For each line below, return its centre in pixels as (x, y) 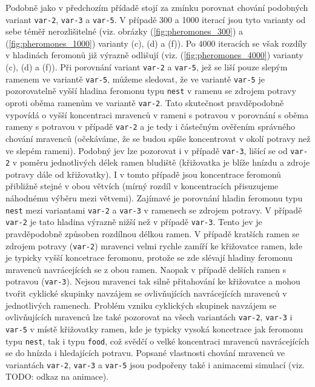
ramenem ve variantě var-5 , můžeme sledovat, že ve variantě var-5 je (135, 79)
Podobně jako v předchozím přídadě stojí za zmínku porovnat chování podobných (157, 7)
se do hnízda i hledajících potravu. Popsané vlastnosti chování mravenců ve (145, 353)
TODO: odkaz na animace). (57, 376)
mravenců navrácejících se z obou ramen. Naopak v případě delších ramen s (146, 269)
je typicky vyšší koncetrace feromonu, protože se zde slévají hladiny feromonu (149, 257)
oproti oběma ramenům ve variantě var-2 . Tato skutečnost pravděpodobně (145, 103)
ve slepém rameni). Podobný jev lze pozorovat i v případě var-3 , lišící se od (147, 150)
